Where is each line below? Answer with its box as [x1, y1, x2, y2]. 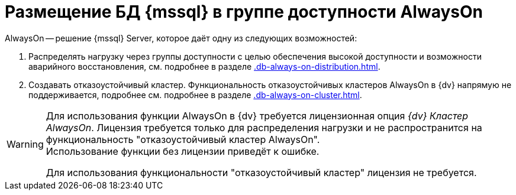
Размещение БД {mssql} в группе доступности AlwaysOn [5, 2, 483, 22]
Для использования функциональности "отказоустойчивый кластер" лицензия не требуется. [46, 166, 477, 178]
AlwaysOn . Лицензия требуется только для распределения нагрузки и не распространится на [46, 121, 482, 134]
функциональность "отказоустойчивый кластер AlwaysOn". [46, 133, 320, 145]
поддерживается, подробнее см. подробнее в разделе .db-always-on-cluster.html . [28, 89, 362, 100]
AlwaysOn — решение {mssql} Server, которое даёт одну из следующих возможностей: [5, 32, 357, 43]
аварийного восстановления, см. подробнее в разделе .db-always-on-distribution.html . [28, 61, 380, 71]
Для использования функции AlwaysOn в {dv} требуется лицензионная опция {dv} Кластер [46, 109, 469, 122]
